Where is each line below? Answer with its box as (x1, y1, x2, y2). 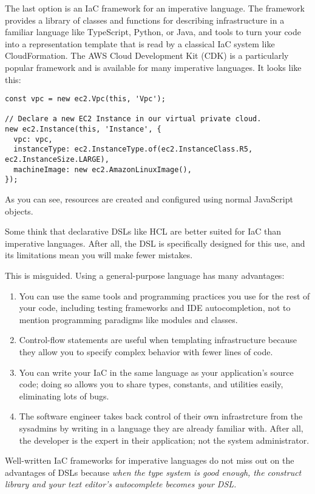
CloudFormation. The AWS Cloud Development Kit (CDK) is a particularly (5, 49, 289, 62)
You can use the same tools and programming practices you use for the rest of (19, 289, 310, 302)
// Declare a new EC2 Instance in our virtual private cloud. (5, 115, 262, 124)
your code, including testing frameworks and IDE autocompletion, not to (19, 301, 291, 314)
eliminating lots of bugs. (19, 389, 109, 402)
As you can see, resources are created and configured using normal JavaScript (5, 193, 293, 205)
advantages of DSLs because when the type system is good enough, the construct (5, 466, 302, 478)
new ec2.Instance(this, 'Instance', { (5, 125, 161, 134)
